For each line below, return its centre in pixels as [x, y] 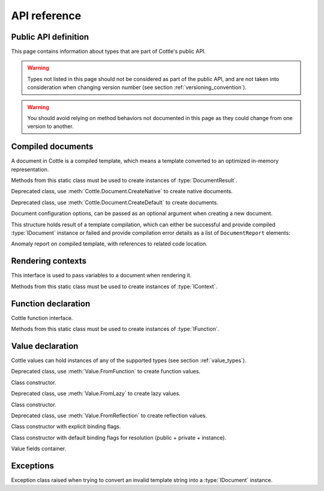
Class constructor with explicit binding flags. [66, 427]
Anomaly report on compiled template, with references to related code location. [109, 244]
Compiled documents [52, 147]
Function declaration [51, 303]
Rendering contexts [49, 261]
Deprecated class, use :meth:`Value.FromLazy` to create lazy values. [96, 394]
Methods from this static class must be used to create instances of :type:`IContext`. [114, 286]
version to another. [51, 127]
